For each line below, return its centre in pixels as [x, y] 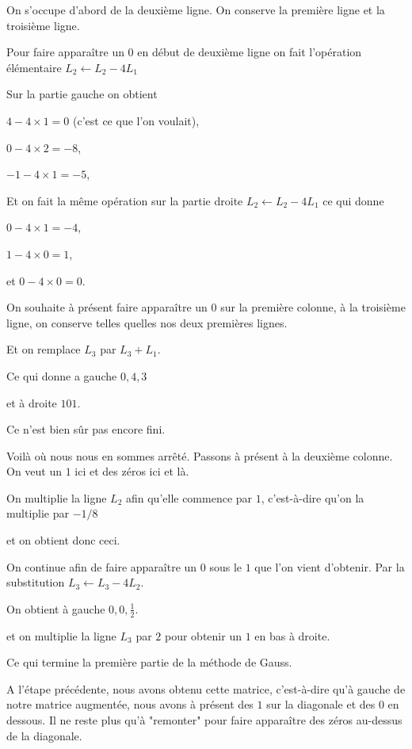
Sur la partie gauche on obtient [82, 94]
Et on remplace [44, 349]
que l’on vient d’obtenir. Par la [330, 566]
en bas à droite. [292, 635]
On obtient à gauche [56, 608]
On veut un [34, 471]
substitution [36, 582]
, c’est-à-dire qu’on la [313, 497]
